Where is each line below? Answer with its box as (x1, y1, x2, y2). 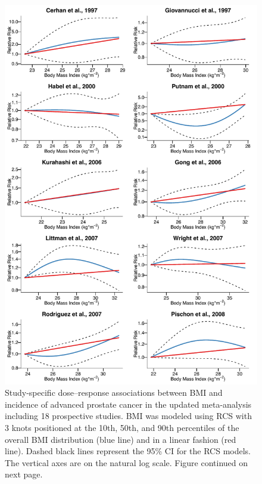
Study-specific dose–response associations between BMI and (5, 386, 223, 399)
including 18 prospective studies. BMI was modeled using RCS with (5, 409, 252, 422)
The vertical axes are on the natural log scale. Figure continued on (5, 456, 248, 469)
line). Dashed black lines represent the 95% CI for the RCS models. (5, 445, 251, 457)
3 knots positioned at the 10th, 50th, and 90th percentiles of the (5, 421, 239, 433)
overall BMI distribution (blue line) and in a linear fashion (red (5, 433, 236, 445)
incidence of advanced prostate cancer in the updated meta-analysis (5, 398, 252, 410)
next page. (5, 468, 43, 480)
